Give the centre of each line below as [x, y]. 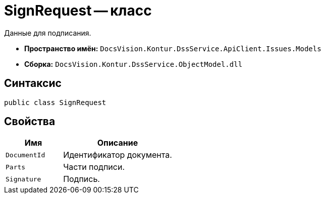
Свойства [30, 122]
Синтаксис [33, 83]
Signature [23, 179]
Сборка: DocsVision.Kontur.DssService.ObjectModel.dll [133, 64]
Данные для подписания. [48, 33]
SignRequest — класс [78, 11]
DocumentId [25, 155]
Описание [118, 143]
